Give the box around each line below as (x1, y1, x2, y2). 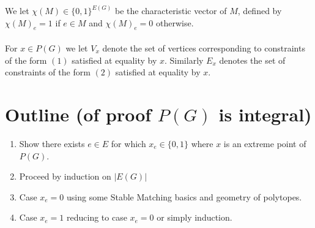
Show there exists (19, 137, 85, 150)
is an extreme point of (223, 137, 306, 150)
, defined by (237, 4, 282, 17)
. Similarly (164, 53, 204, 66)
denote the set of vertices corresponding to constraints (102, 42, 305, 55)
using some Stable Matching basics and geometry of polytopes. (67, 190, 302, 203)
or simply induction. (157, 211, 232, 224)
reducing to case (67, 211, 127, 224)
